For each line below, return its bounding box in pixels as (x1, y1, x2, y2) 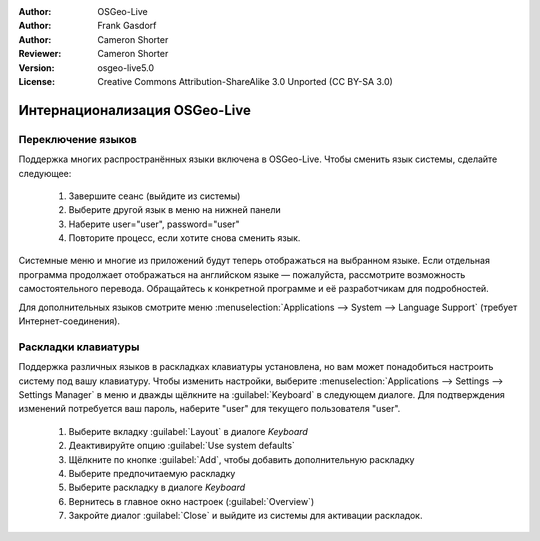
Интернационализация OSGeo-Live (18, 101, 252, 119)
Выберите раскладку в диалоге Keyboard (68, 481, 246, 494)
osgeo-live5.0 (97, 61, 155, 74)
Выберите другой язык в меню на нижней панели (68, 204, 282, 216)
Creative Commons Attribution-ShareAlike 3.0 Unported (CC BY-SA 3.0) (97, 75, 394, 87)
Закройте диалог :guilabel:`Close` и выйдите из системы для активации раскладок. (68, 510, 423, 522)
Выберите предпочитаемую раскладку (68, 467, 236, 479)
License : (18, 75, 55, 87)
